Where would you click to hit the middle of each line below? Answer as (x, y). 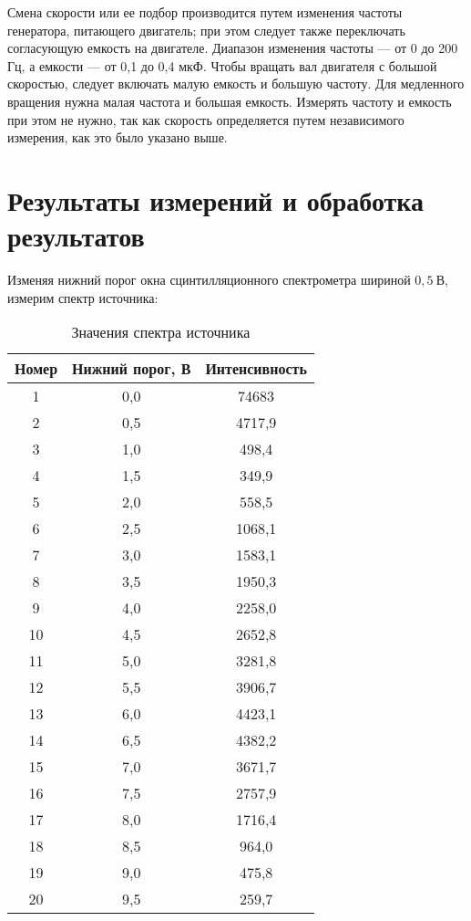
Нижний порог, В (132, 369)
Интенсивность (256, 369)
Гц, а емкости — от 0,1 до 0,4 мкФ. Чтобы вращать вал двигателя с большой (222, 65)
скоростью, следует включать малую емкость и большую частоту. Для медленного (236, 84)
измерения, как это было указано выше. (118, 137)
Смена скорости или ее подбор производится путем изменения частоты (205, 12)
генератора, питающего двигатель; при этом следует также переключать (206, 30)
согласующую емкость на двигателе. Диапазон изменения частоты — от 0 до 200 (233, 48)
